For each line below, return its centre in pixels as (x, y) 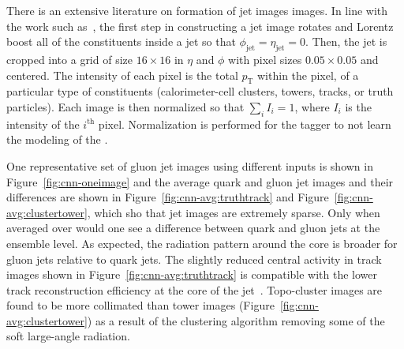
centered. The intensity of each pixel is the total (122, 75)
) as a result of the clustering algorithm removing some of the (236, 320)
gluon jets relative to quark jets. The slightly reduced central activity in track (194, 259)
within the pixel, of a (308, 75)
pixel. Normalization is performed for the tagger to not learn (245, 124)
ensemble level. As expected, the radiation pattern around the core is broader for (202, 243)
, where (312, 106)
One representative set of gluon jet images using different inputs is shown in (190, 165)
